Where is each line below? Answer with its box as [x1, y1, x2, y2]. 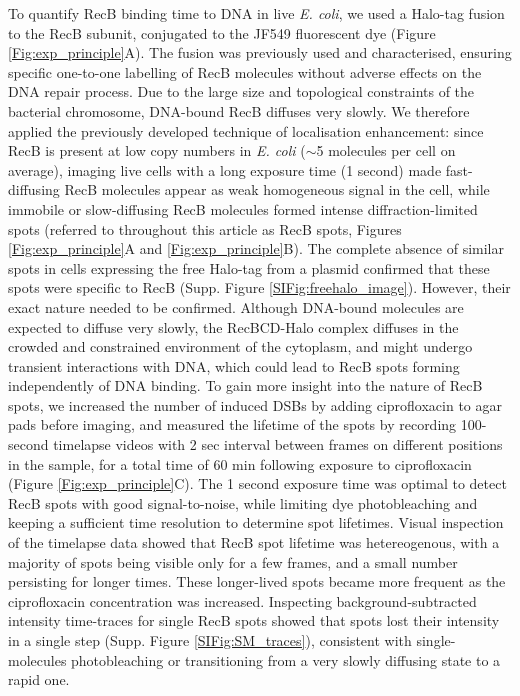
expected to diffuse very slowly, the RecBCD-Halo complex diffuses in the [8, 316, 459, 337]
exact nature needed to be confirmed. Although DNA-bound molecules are [8, 296, 464, 317]
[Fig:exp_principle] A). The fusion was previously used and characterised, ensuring [8, 42, 512, 63]
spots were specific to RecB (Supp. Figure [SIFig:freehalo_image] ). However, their [8, 277, 511, 298]
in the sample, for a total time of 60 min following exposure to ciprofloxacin [8, 453, 472, 474]
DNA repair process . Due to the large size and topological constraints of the [8, 81, 475, 102]
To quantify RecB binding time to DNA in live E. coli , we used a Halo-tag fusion [8, 3, 505, 23]
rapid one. [8, 669, 70, 690]
